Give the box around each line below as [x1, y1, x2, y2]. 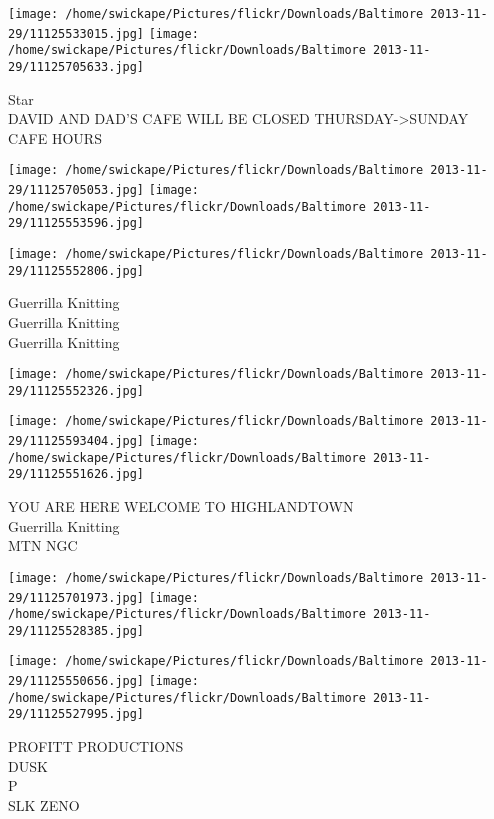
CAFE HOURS [8, 127, 102, 148]
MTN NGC [8, 535, 78, 556]
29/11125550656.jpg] [8, 674, 145, 689]
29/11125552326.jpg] [8, 383, 145, 398]
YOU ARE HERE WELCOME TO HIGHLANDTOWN [8, 496, 354, 517]
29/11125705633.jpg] [8, 59, 145, 74]
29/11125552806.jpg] [8, 263, 145, 278]
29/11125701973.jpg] [8, 590, 145, 605]
